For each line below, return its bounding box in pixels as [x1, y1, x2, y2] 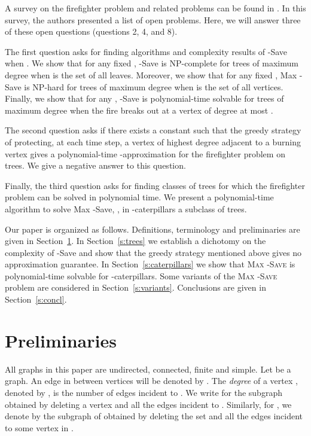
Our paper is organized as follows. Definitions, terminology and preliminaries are [5, 222, 300, 235]
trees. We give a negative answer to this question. [5, 159, 186, 172]
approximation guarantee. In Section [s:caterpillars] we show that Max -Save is [5, 258, 295, 270]
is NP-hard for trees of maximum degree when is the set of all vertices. [24, 80, 283, 93]
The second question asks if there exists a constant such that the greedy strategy [5, 124, 301, 136]
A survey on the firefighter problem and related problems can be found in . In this [5, 2, 306, 14]
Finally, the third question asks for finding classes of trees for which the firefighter [5, 179, 305, 191]
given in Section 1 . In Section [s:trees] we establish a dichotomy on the [5, 234, 266, 247]
